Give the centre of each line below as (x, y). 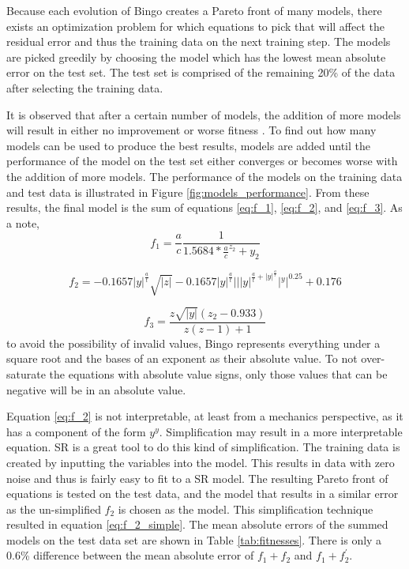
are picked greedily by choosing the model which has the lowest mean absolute (196, 57)
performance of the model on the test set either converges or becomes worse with (202, 161)
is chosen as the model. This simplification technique (246, 509)
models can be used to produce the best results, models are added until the (189, 145)
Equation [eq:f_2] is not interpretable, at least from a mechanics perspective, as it (205, 416)
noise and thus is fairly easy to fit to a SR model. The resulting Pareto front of (197, 478)
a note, (23, 222)
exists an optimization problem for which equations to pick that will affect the (196, 26)
